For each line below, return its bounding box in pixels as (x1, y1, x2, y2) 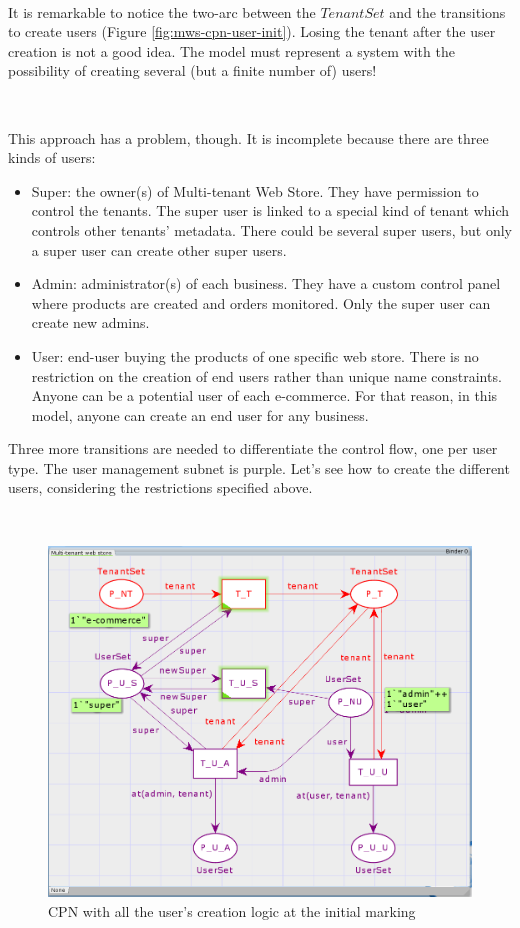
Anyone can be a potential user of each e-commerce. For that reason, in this (31, 385, 498, 406)
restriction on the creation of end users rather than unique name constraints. (31, 365, 502, 386)
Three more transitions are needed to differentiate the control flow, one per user (8, 438, 498, 459)
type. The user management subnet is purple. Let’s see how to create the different (8, 457, 510, 478)
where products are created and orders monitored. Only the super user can (31, 292, 491, 313)
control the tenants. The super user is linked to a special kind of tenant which (31, 200, 510, 221)
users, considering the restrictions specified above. (8, 477, 313, 498)
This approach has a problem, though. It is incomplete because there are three (8, 127, 489, 148)
